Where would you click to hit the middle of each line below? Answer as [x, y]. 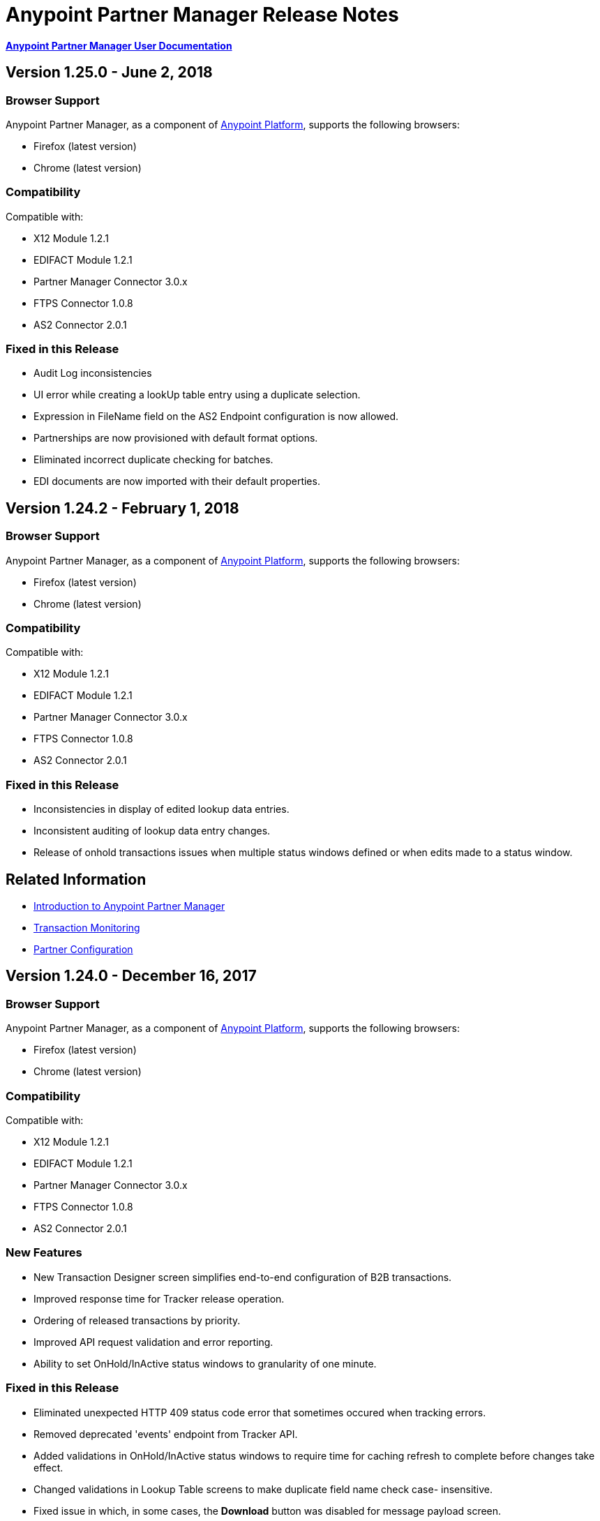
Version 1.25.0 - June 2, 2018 [109, 73]
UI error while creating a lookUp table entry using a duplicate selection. [197, 395]
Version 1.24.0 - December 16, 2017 [131, 976]
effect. [48, 1467]
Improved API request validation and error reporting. [153, 1342]
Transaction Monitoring [87, 928]
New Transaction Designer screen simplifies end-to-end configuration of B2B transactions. [243, 1277]
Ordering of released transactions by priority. [137, 1320]
